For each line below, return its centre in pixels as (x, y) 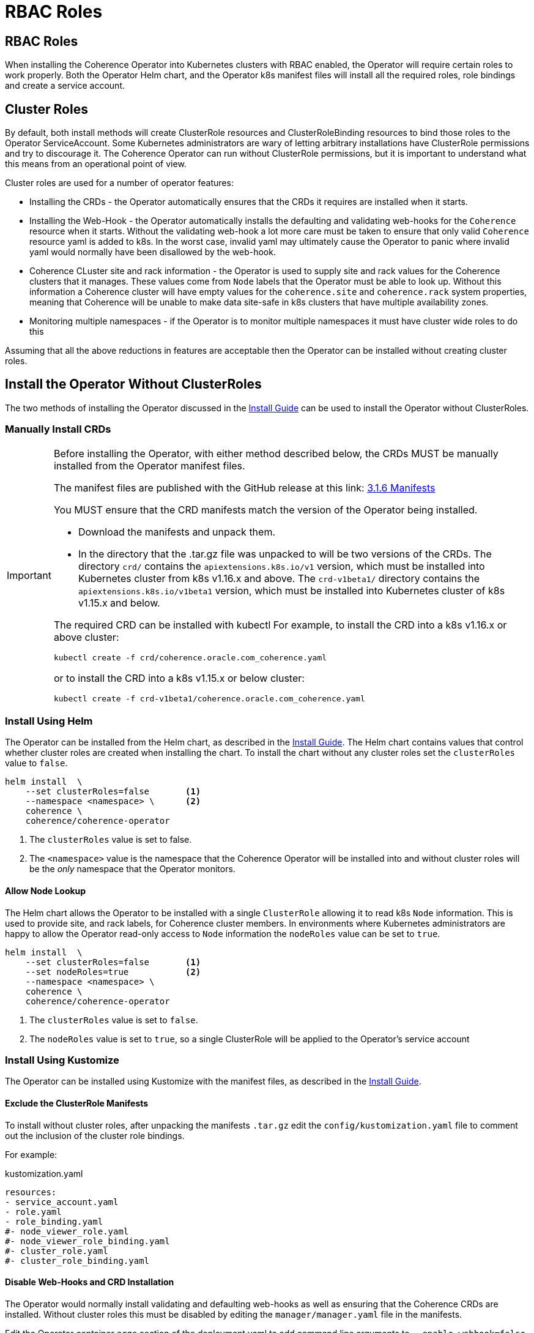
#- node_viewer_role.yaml (67, 1231)
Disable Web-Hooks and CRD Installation (90, 1282)
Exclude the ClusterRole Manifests (77, 1103)
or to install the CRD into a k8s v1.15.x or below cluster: (179, 678)
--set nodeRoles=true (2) (113, 972)
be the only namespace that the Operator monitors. (132, 869)
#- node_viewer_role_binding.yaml (87, 1241)
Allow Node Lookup (46, 891)
